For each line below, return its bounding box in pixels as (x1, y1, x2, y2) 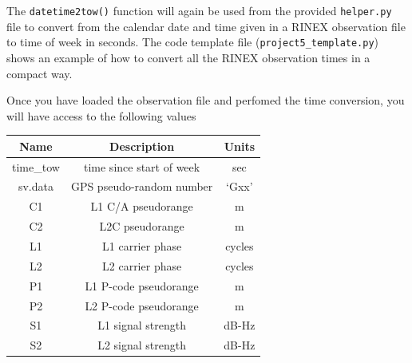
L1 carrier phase (102, 238, 182, 254)
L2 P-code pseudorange (85, 297, 199, 314)
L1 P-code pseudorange (85, 277, 199, 294)
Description (109, 137, 175, 154)
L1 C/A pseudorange (90, 198, 193, 215)
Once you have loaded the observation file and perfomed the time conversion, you (6, 92, 405, 109)
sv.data (18, 178, 53, 195)
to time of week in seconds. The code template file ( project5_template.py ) (6, 34, 379, 50)
